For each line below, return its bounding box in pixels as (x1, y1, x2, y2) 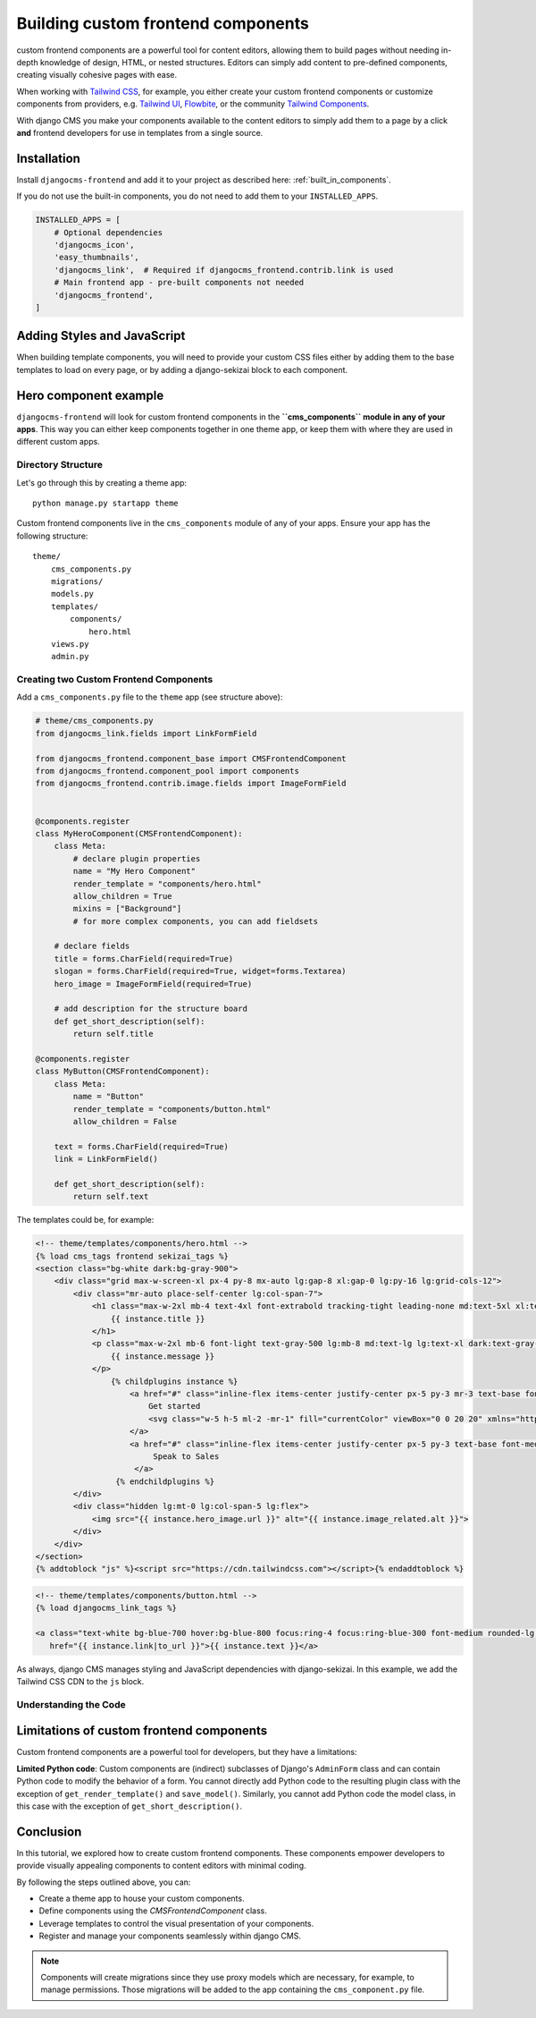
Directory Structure (16, 459, 103, 471)
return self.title (72, 1029, 154, 1039)
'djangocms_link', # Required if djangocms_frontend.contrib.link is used (54, 265, 394, 275)
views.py (50, 639, 89, 649)
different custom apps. (16, 437, 100, 447)
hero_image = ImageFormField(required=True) (54, 979, 253, 988)
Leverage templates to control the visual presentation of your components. (38, 1918, 314, 1929)
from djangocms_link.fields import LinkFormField (35, 728, 257, 738)
